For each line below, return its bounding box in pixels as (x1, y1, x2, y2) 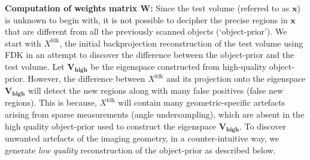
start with (5, 36, 41, 49)
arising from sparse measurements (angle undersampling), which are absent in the (5, 108, 305, 121)
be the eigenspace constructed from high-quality (90, 60, 267, 72)
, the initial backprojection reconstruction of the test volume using (59, 36, 303, 49)
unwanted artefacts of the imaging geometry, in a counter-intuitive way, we (5, 132, 279, 144)
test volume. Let (5, 60, 65, 72)
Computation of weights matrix (5, 2, 138, 14)
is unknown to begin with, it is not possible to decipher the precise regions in (5, 13, 288, 26)
